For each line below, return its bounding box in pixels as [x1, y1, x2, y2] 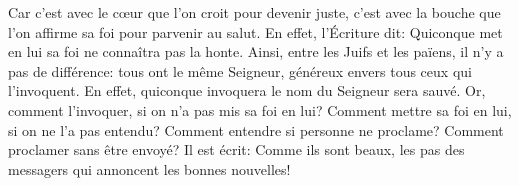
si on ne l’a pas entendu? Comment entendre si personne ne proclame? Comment [8, 119, 504, 140]
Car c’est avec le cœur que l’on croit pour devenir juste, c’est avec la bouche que [8, 2, 501, 22]
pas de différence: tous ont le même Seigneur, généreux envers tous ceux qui [8, 60, 472, 81]
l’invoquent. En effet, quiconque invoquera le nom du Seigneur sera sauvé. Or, [8, 80, 486, 101]
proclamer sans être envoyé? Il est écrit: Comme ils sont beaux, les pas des [8, 139, 465, 160]
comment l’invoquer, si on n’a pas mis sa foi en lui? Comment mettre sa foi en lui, [8, 99, 512, 120]
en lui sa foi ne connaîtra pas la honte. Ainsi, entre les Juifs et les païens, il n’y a [8, 41, 504, 62]
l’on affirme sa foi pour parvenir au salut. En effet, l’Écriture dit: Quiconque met [8, 21, 503, 42]
